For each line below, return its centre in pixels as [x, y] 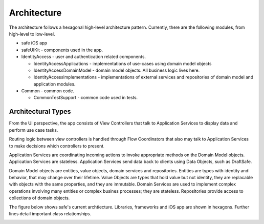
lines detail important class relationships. [50, 214]
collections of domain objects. [39, 198]
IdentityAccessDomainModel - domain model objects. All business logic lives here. [117, 70]
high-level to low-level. [32, 34]
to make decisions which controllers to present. [57, 146]
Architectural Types [40, 112]
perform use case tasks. [33, 130]
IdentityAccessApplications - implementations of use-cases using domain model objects [123, 63]
